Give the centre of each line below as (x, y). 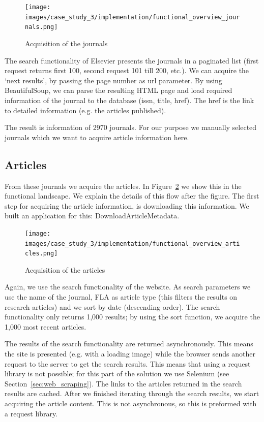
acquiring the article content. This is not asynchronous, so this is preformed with (131, 403)
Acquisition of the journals (66, 43)
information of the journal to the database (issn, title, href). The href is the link (129, 100)
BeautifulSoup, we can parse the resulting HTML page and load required (119, 90)
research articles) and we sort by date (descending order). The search (112, 306)
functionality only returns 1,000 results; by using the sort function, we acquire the (132, 317)
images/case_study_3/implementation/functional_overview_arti (133, 244)
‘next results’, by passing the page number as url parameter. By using (113, 80)
